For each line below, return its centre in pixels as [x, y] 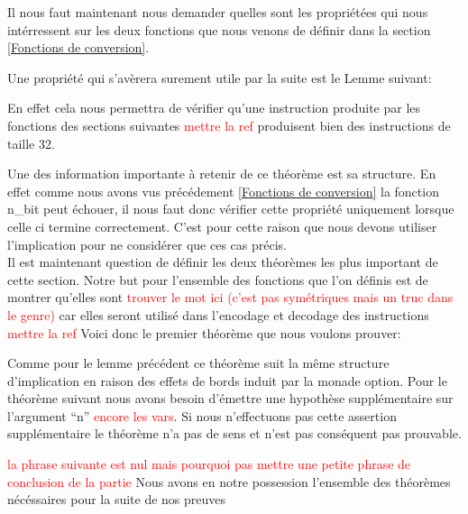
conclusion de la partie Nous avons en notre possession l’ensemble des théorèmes [229, 481]
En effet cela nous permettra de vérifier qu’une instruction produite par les [214, 108]
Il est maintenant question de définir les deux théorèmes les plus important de [223, 262]
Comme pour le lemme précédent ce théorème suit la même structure [198, 363]
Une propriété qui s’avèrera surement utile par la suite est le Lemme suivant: [220, 77]
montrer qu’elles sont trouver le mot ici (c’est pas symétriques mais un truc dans [230, 297]
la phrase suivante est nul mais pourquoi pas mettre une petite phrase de [209, 464]
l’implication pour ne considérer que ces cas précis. [147, 244]
